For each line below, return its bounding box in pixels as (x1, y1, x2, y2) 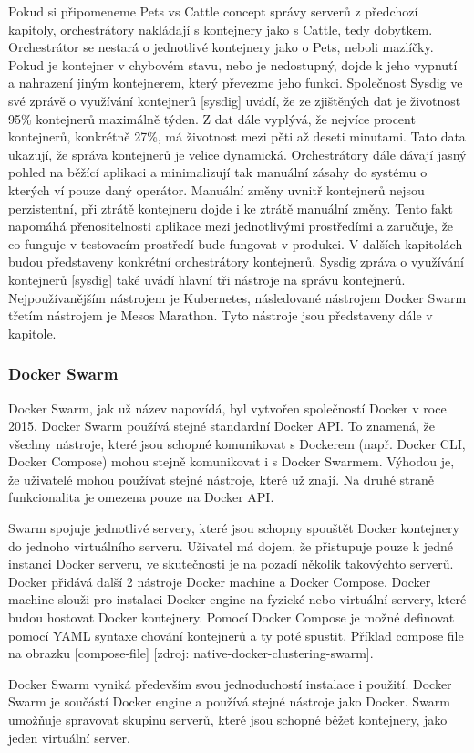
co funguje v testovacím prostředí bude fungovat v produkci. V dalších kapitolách (8, 234, 463, 253)
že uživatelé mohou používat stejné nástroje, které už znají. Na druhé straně (8, 469, 435, 488)
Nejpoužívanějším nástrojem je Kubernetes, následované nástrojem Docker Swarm (8, 288, 467, 307)
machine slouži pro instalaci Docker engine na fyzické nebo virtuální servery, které (8, 590, 467, 609)
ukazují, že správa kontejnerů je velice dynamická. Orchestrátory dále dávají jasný (8, 144, 467, 163)
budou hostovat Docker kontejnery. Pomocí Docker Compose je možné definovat (8, 608, 455, 627)
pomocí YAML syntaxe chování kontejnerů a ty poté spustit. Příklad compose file (8, 625, 464, 644)
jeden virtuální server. (8, 727, 130, 747)
